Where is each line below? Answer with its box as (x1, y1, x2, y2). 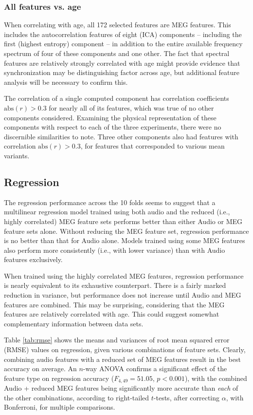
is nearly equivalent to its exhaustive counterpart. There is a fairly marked (4, 280, 226, 290)
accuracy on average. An (4, 363, 77, 374)
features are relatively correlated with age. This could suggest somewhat (4, 309, 219, 319)
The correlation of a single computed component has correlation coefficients (4, 93, 229, 103)
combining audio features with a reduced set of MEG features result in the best (4, 354, 241, 364)
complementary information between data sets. (4, 318, 144, 328)
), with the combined (184, 373, 247, 383)
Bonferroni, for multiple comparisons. (4, 402, 115, 412)
